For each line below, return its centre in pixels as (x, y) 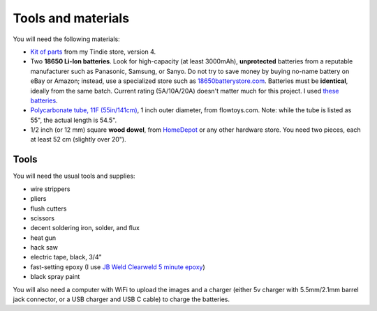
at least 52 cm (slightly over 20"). (78, 139)
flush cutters (49, 208)
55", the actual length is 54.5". (74, 120)
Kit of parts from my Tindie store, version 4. (93, 52)
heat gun (43, 238)
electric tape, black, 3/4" (66, 257)
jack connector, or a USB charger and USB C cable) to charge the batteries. (121, 299)
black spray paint (55, 277)
